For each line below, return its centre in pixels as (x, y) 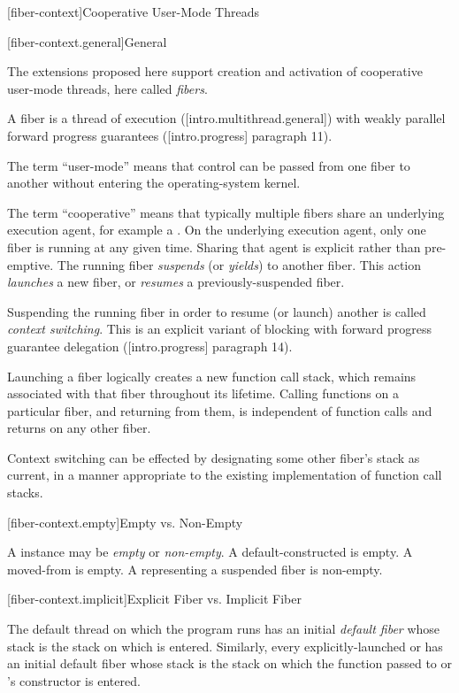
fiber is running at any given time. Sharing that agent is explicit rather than (214, 246)
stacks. (25, 493)
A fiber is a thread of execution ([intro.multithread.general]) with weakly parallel (226, 118)
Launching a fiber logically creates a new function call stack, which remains (212, 376)
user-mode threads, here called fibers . (107, 88)
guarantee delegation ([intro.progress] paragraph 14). (150, 346)
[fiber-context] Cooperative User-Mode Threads (133, 12)
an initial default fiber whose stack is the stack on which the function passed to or (229, 663)
